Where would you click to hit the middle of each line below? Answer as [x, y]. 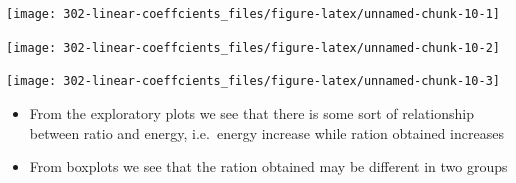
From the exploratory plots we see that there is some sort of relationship [251, 112]
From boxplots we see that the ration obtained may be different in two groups [268, 166]
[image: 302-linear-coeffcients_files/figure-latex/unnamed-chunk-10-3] [253, 81]
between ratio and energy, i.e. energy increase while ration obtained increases [266, 132]
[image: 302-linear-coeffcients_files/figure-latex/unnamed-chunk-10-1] [253, 14]
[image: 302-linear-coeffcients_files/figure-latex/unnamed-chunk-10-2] [253, 47]
